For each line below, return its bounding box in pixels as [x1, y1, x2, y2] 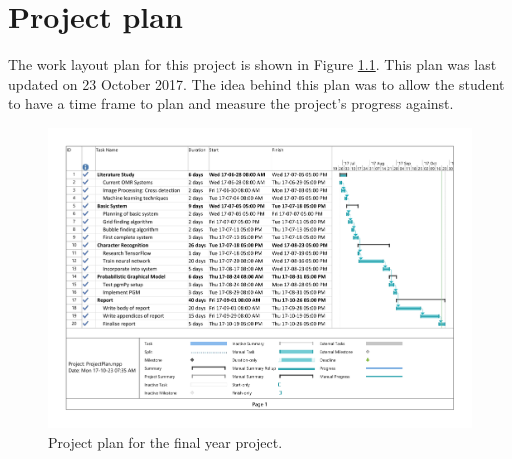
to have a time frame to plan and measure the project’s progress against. [8, 93, 454, 114]
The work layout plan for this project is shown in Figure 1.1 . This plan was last [8, 54, 497, 75]
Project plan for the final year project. [48, 431, 283, 452]
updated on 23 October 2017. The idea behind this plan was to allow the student [8, 73, 505, 94]
